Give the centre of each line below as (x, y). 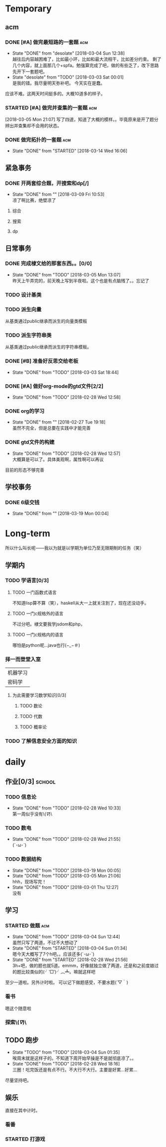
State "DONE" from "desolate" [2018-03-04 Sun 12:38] (68, 53)
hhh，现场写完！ (29, 882)
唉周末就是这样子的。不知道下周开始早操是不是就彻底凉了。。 (74, 1058)
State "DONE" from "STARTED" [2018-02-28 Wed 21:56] (70, 960)
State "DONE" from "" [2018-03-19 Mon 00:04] (60, 514)
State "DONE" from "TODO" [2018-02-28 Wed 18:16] (66, 1064)
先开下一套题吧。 (30, 71)
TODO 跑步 (22, 1040)
